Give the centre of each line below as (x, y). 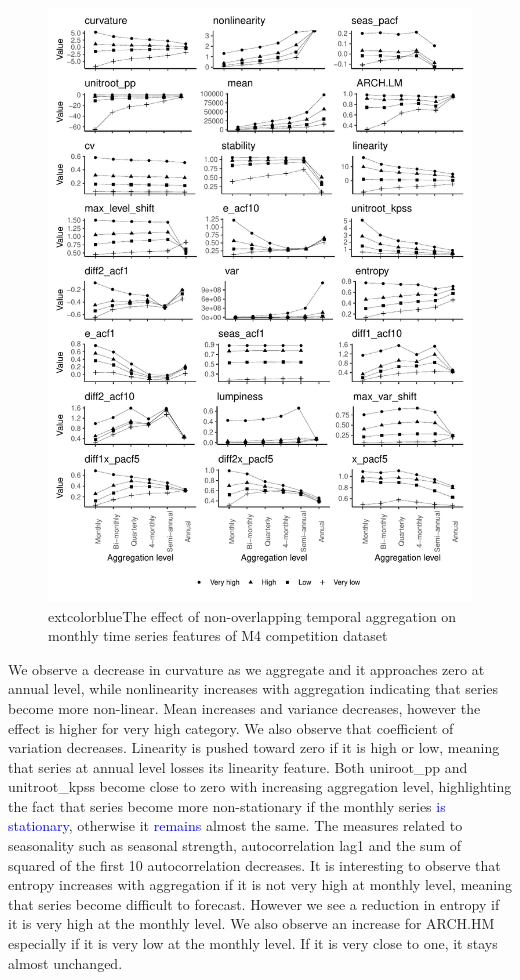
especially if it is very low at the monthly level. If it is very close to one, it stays (253, 943)
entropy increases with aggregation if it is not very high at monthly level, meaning (260, 884)
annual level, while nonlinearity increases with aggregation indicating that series (253, 688)
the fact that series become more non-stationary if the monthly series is (227, 805)
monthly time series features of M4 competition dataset (218, 635)
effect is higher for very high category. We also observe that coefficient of (231, 727)
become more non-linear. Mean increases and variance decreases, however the (244, 707)
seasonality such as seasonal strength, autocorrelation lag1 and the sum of (234, 845)
